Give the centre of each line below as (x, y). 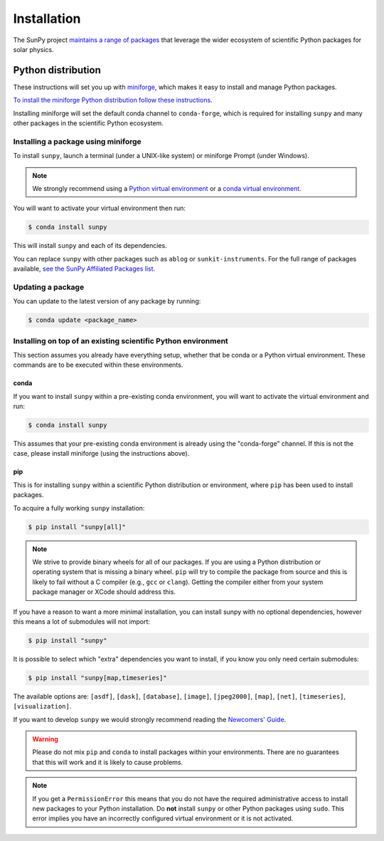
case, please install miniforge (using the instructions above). (101, 454)
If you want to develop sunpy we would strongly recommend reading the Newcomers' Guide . (150, 719)
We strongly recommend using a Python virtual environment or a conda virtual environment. (167, 188)
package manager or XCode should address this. (104, 592)
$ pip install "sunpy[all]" (77, 527)
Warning (45, 739)
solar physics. (33, 49)
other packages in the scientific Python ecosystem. (88, 123)
